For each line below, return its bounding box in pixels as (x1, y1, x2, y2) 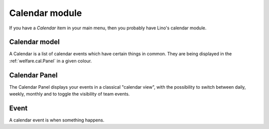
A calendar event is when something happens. (9, 117, 105, 123)
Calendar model (9, 38, 60, 46)
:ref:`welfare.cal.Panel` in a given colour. (9, 58, 92, 64)
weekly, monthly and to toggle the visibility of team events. (9, 91, 130, 97)
